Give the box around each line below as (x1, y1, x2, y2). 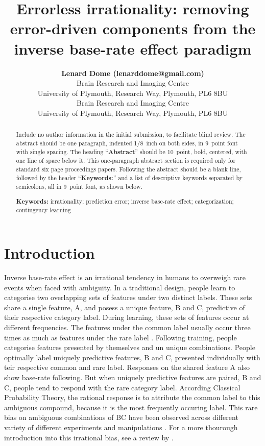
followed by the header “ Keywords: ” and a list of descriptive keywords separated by (16, 173, 243, 182)
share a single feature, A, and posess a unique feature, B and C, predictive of (4, 302, 245, 312)
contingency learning (16, 206, 71, 214)
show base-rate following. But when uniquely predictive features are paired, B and (4, 371, 261, 382)
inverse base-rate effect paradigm (14, 38, 252, 59)
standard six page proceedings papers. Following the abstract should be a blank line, (16, 164, 241, 173)
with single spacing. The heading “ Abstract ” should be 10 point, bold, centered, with (16, 147, 247, 156)
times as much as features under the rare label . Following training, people (4, 332, 237, 342)
